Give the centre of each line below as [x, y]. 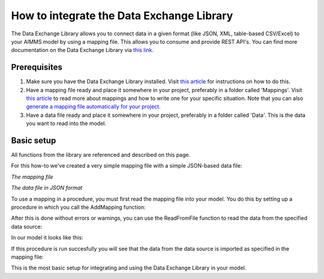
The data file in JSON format [47, 188]
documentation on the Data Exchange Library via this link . [82, 50]
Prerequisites [37, 67]
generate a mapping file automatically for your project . [93, 107]
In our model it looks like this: [47, 238]
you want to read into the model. [66, 123]
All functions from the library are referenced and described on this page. [101, 155]
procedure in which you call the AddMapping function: [79, 207]
